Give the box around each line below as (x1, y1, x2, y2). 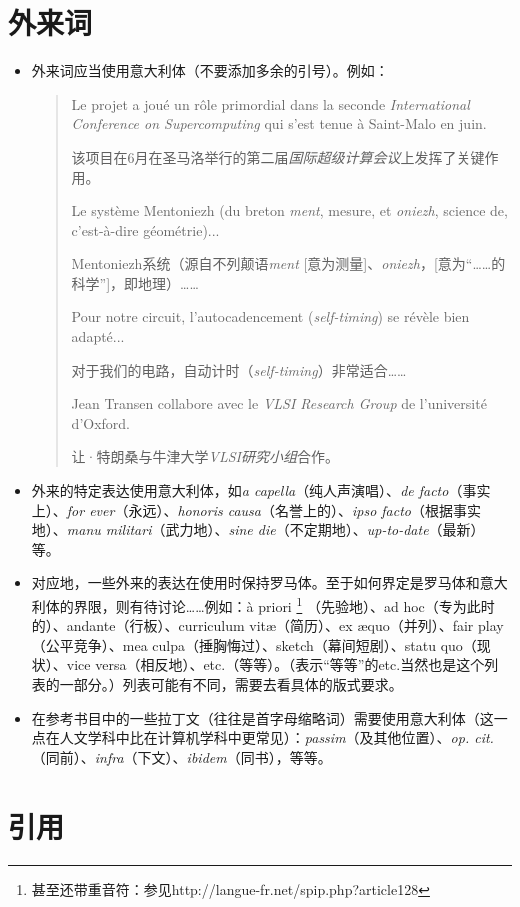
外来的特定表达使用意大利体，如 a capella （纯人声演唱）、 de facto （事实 (31, 480, 491, 501)
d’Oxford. (71, 412, 131, 433)
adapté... (71, 326, 125, 347)
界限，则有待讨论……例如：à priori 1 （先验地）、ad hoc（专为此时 (73, 593, 495, 616)
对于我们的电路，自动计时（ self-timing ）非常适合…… (71, 359, 407, 380)
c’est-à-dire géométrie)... (71, 219, 220, 240)
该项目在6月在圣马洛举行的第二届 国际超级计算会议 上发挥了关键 (71, 146, 485, 167)
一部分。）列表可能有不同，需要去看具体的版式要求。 (59, 674, 403, 695)
